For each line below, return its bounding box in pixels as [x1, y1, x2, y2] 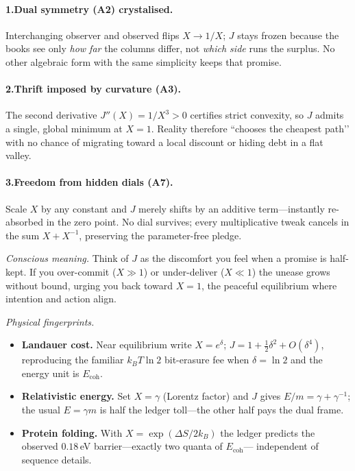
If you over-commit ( [29, 264, 117, 278]
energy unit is [21, 365, 79, 380]
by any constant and [41, 201, 127, 215]
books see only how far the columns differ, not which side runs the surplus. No [5, 41, 335, 56]
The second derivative [5, 108, 97, 122]
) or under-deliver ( [143, 264, 225, 278]
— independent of [243, 439, 319, 453]
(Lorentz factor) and [162, 389, 249, 403]
